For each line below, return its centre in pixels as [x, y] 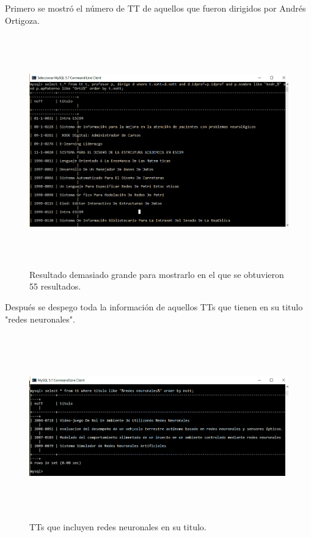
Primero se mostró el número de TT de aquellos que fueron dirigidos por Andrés [155, 8]
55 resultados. [55, 286]
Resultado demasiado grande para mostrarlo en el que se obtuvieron [157, 274]
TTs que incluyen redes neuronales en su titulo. [118, 527]
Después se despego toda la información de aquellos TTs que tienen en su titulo [154, 306]
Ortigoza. [22, 20]
